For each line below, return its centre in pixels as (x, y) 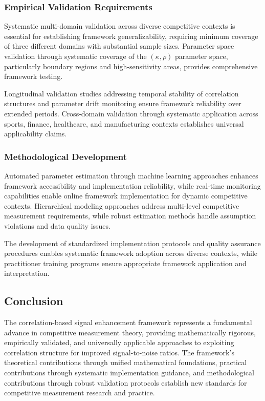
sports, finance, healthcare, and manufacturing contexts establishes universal (124, 123)
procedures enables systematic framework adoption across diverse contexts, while (131, 253)
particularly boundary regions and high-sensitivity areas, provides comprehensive (131, 66)
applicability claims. (36, 134)
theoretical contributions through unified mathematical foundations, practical (126, 362)
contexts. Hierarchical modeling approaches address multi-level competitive (122, 205)
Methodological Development (65, 156)
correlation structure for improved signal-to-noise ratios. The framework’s (119, 352)
